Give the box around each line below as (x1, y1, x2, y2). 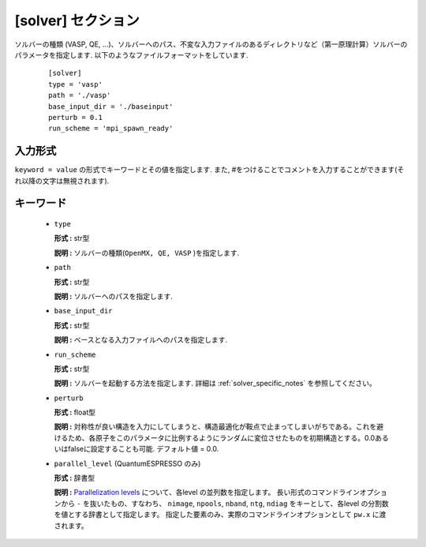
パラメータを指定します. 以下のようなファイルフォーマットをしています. (14, 50, 248, 59)
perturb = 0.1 (48, 113, 103, 122)
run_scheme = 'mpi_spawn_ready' (48, 124, 174, 133)
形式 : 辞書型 (54, 474, 95, 483)
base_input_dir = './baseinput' (48, 102, 174, 111)
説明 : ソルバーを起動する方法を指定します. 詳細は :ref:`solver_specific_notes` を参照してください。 (54, 379, 376, 388)
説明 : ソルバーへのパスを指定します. (54, 291, 173, 301)
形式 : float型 (54, 407, 96, 418)
